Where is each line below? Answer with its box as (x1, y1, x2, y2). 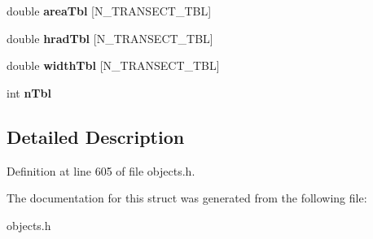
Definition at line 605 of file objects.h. (7, 162, 195, 179)
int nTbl (7, 84, 51, 101)
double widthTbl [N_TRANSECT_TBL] (7, 57, 220, 74)
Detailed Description (7, 124, 185, 149)
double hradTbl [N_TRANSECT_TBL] (7, 29, 213, 46)
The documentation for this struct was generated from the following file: (7, 189, 367, 206)
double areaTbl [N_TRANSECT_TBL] (7, 2, 212, 19)
